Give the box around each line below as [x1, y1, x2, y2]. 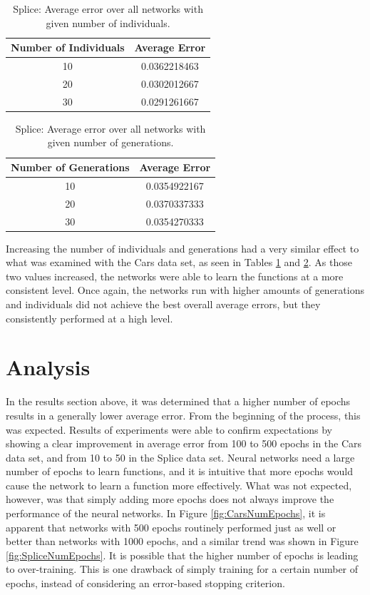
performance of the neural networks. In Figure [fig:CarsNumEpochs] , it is [6, 506, 326, 521]
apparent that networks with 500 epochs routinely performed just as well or [6, 519, 336, 534]
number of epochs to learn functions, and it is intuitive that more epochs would [6, 464, 353, 479]
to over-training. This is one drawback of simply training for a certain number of [6, 561, 359, 576]
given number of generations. [47, 135, 174, 150]
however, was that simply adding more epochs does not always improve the [6, 492, 334, 507]
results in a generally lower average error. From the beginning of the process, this [6, 407, 361, 422]
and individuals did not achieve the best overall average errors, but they [6, 297, 321, 311]
